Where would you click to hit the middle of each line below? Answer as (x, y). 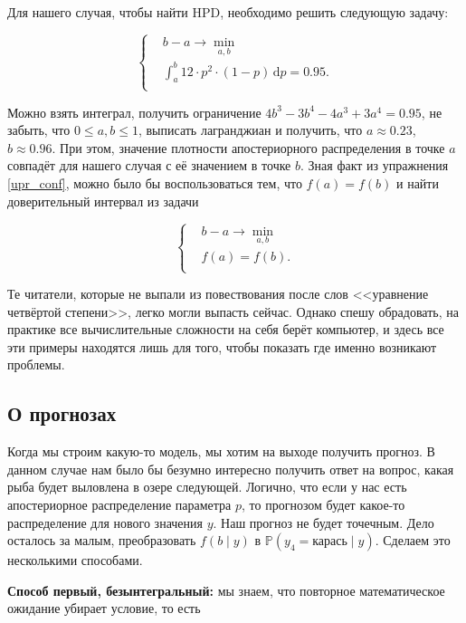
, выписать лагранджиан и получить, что (250, 130)
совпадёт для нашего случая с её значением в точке (149, 165)
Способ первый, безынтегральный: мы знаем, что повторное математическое (226, 590)
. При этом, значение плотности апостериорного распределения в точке (248, 147)
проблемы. (36, 364)
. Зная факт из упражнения (375, 165)
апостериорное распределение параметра (119, 505)
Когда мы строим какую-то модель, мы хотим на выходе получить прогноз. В (221, 451)
